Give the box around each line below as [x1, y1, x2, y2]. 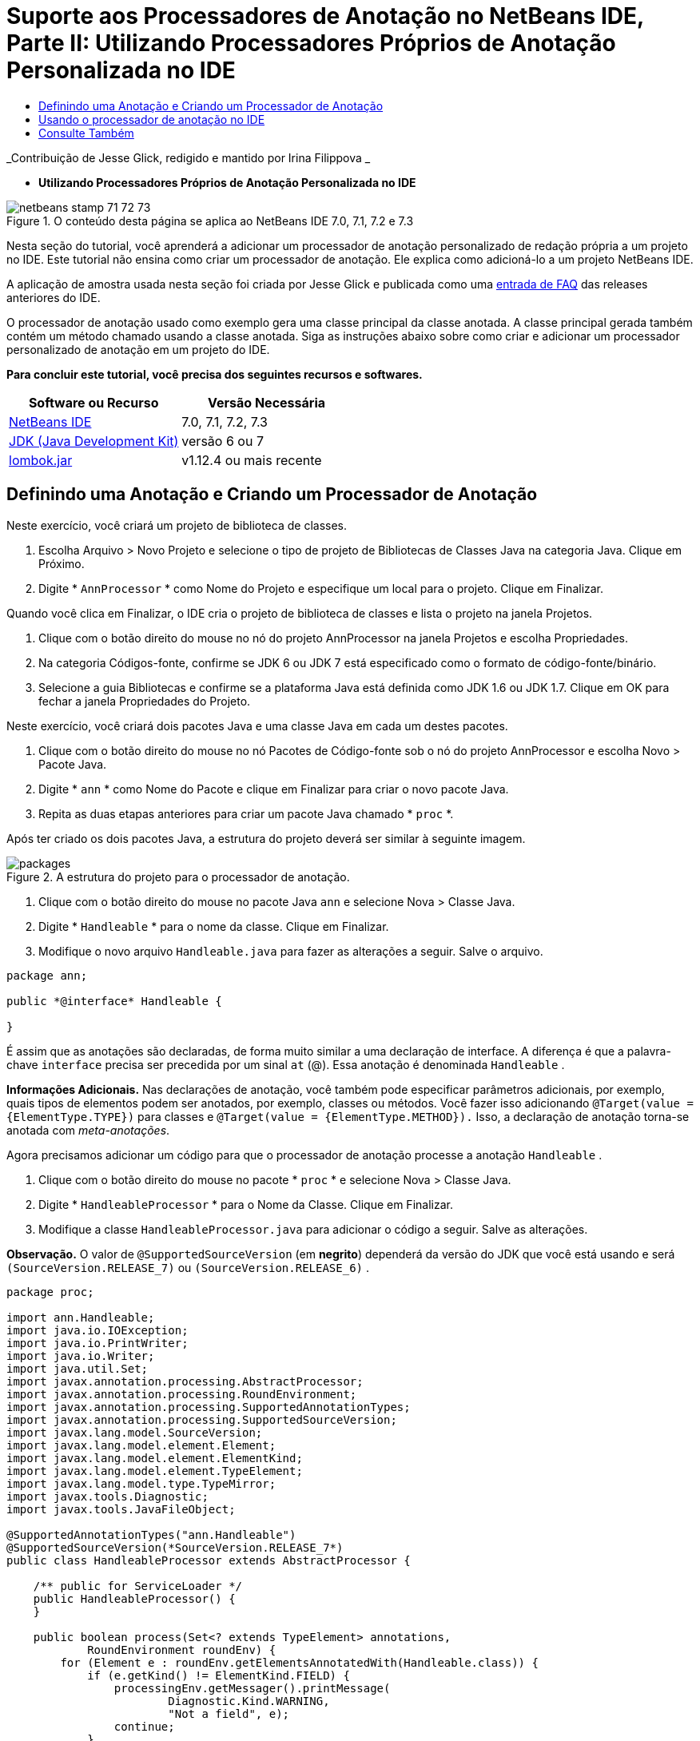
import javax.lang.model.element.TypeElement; [6, 1464, 303, 1477]
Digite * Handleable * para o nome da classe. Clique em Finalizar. [38, 919, 389, 933]
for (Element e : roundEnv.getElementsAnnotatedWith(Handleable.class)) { [60, 1656, 539, 1669]
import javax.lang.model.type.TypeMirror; [6, 1477, 276, 1490]
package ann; [6, 968, 88, 982]
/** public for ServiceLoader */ [33, 1579, 243, 1592]
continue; [113, 1719, 175, 1733]
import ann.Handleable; [6, 1310, 155, 1324]
